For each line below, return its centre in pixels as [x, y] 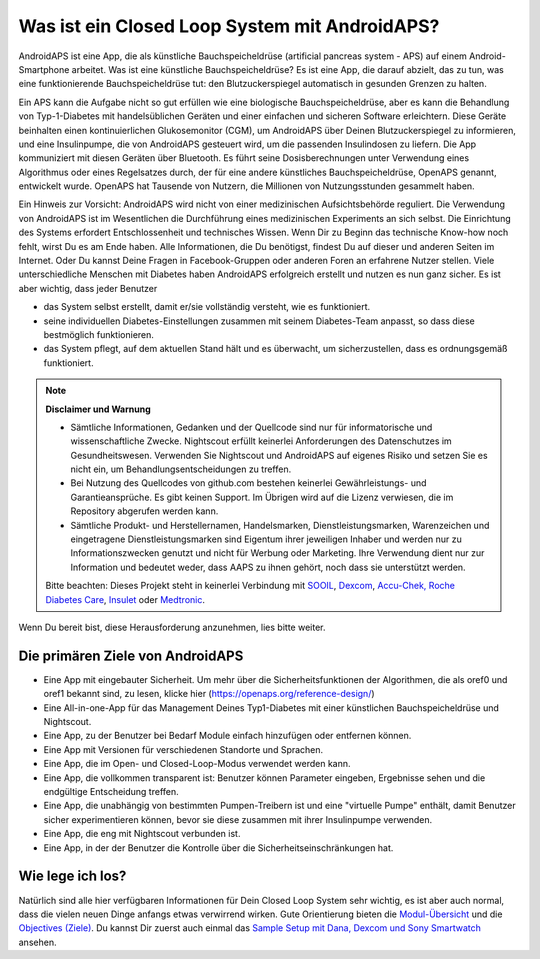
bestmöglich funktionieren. [99, 334]
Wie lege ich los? [72, 876]
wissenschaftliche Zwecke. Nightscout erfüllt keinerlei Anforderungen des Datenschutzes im [261, 441]
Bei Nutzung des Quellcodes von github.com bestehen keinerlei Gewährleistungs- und [248, 483]
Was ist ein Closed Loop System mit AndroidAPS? [229, 26]
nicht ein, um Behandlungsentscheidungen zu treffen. [181, 469]
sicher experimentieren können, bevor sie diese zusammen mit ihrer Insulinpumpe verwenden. [238, 819]
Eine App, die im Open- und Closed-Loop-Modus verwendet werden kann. [197, 764]
